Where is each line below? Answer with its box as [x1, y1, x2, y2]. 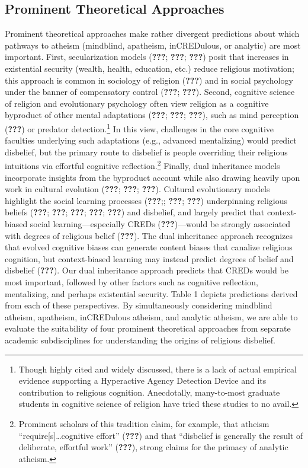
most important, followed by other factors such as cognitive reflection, [5, 275, 258, 288]
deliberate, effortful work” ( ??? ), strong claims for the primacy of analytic [18, 441, 288, 453]
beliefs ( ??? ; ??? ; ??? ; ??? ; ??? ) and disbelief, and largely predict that [5, 206, 265, 218]
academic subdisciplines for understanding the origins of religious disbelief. [5, 333, 275, 346]
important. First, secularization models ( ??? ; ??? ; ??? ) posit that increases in [5, 50, 289, 63]
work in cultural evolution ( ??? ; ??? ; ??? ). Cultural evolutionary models [5, 183, 270, 195]
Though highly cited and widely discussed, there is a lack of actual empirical [18, 362, 297, 375]
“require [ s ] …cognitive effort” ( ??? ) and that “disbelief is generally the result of [18, 429, 303, 441]
